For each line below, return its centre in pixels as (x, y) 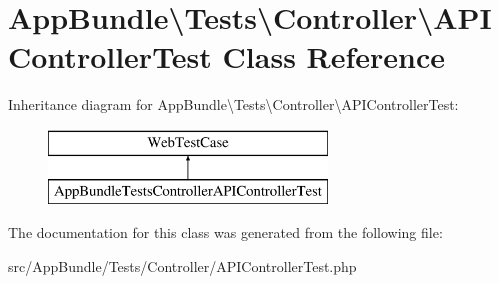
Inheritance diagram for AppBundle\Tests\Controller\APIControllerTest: (233, 104)
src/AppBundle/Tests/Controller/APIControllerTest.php (182, 265)
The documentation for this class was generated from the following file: (225, 232)
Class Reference (334, 56)
